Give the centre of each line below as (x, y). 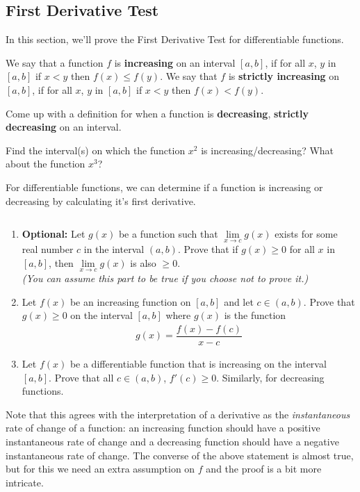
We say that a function (55, 62)
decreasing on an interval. (64, 127)
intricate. (25, 482)
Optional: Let (54, 234)
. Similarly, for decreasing (270, 377)
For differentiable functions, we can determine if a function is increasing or (164, 187)
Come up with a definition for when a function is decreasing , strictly (157, 113)
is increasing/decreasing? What (268, 150)
